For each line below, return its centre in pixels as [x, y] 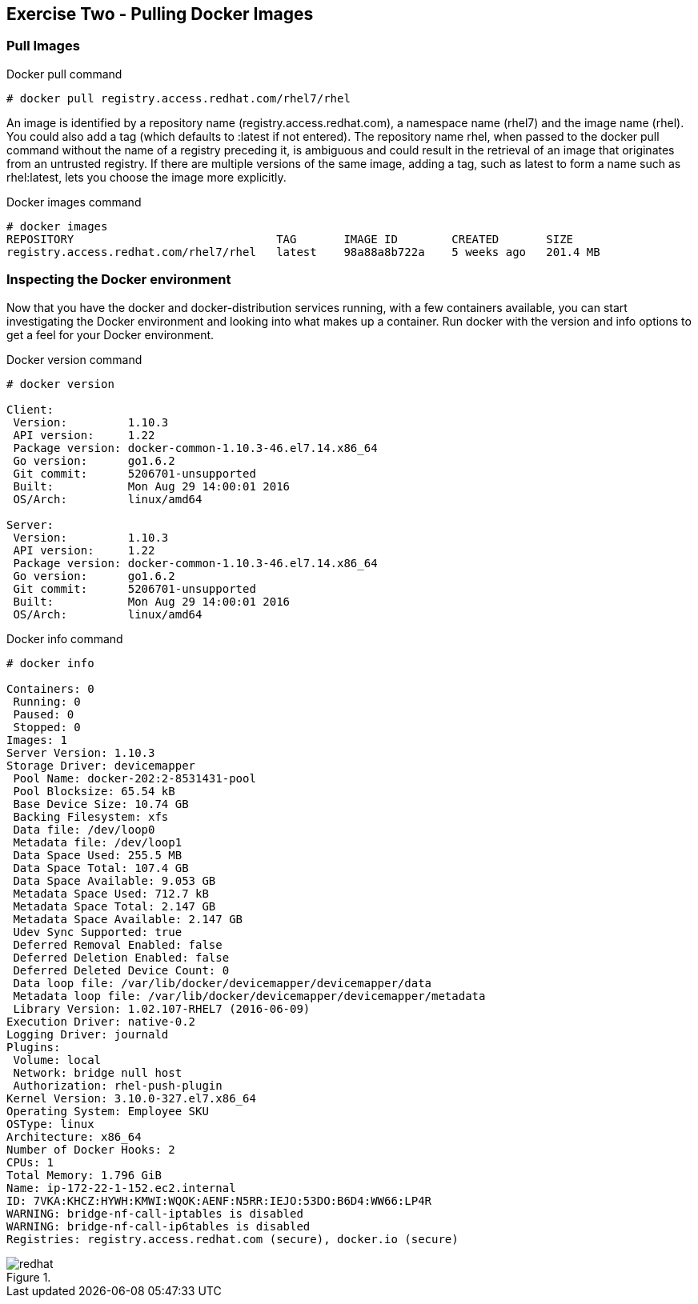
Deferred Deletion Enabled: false [121, 957]
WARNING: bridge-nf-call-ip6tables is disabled [158, 1226]
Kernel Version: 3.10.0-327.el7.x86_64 [131, 1098]
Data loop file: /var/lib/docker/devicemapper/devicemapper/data [223, 983]
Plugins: [34, 1047]
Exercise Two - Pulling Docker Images [160, 14]
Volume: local [57, 1060]
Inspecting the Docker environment [119, 280]
